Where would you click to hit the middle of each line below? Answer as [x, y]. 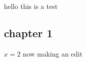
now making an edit [53, 53]
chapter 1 [29, 32]
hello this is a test [31, 6]
